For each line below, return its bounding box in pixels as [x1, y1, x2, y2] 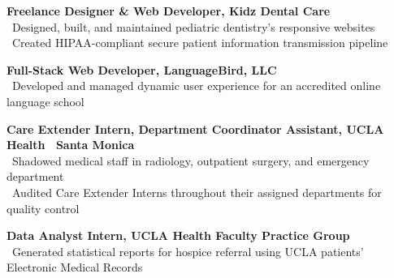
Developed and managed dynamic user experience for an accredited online [11, 77, 381, 94]
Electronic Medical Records [6, 259, 143, 276]
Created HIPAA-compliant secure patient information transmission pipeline [11, 34, 388, 51]
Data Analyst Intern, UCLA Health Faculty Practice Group [6, 227, 350, 244]
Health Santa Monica [6, 136, 135, 153]
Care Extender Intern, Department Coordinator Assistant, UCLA [6, 120, 384, 137]
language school [6, 92, 84, 109]
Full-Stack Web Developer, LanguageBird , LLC [6, 61, 277, 78]
